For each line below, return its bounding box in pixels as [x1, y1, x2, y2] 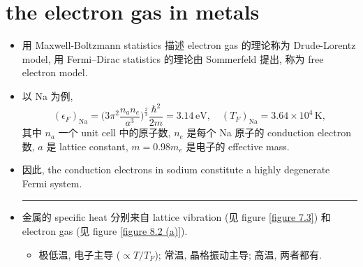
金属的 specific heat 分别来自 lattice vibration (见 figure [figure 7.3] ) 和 [22, 210, 331, 224]
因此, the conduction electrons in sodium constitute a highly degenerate [22, 162, 330, 177]
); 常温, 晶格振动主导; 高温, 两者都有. [154, 247, 322, 261]
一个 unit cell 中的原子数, [58, 125, 171, 140]
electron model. [22, 65, 88, 80]
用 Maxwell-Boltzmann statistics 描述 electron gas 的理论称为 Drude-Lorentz [22, 38, 356, 52]
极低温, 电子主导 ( [38, 247, 121, 261]
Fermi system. [22, 175, 82, 190]
